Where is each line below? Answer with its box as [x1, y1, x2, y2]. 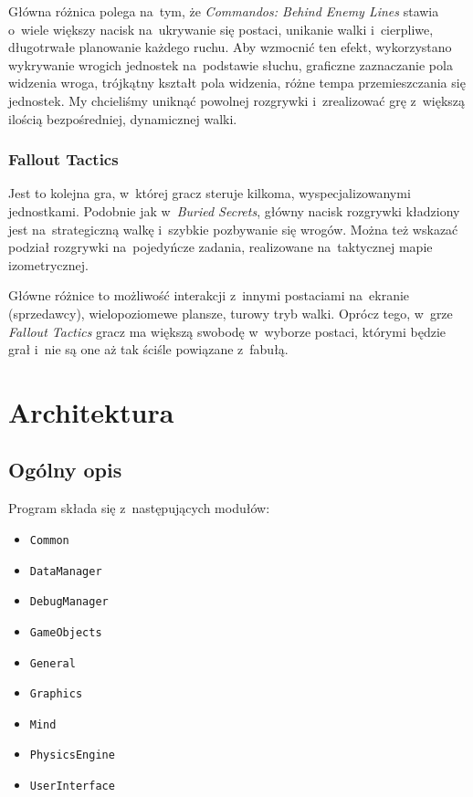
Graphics [29, 687, 83, 701]
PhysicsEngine [29, 749, 115, 762]
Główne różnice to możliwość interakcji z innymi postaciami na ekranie [8, 286, 410, 305]
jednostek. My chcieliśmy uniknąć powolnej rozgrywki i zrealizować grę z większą [8, 90, 466, 110]
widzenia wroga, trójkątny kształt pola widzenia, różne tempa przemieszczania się [8, 73, 466, 92]
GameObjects [29, 625, 102, 639]
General [29, 656, 76, 670]
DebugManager [29, 595, 109, 609]
